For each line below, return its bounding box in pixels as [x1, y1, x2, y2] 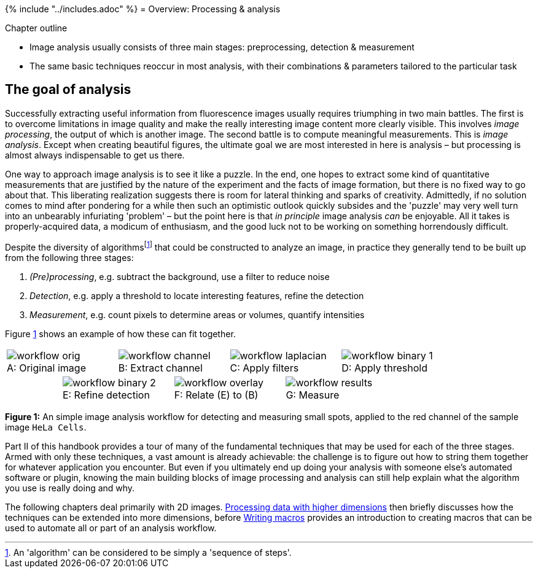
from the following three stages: [5, 252, 134, 263]
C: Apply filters [230, 361, 299, 374]
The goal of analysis [5, 82, 131, 98]
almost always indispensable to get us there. [5, 149, 185, 160]
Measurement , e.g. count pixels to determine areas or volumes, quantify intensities [29, 309, 365, 320]
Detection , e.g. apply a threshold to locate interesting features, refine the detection [29, 290, 364, 301]
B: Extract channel [118, 361, 203, 374]
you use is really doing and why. [5, 482, 135, 493]
